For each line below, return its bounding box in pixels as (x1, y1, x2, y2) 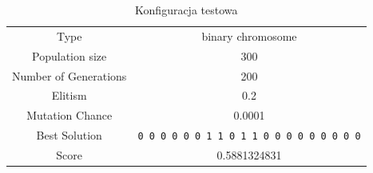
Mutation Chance (26, 107, 113, 124)
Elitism (51, 87, 87, 104)
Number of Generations (12, 67, 127, 84)
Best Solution (36, 127, 102, 144)
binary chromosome (201, 27, 297, 44)
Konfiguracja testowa (135, 2, 238, 18)
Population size (32, 47, 107, 64)
